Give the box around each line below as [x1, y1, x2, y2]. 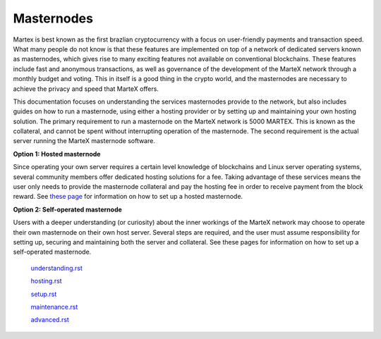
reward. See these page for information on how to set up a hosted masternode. [13, 192, 243, 201]
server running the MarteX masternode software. [13, 137, 155, 145]
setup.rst [30, 290, 57, 298]
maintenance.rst [30, 302, 78, 311]
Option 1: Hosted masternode [13, 149, 101, 158]
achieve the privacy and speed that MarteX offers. [13, 85, 159, 93]
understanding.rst [30, 264, 83, 272]
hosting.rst [30, 277, 63, 285]
